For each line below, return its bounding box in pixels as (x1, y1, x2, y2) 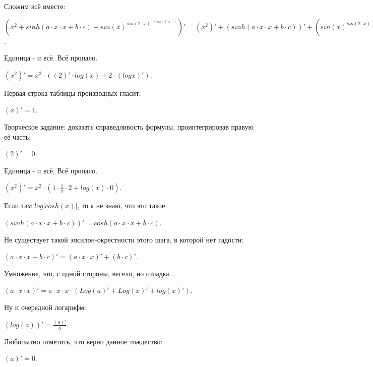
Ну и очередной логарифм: (4, 301, 86, 312)
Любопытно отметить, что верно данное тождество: (4, 336, 163, 346)
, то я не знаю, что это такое (77, 200, 165, 211)
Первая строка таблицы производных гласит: (4, 87, 141, 98)
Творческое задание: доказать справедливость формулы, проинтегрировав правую (4, 121, 254, 132)
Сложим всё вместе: (4, 1, 66, 11)
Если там (4, 200, 32, 211)
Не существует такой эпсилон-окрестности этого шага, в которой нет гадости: (4, 234, 244, 244)
